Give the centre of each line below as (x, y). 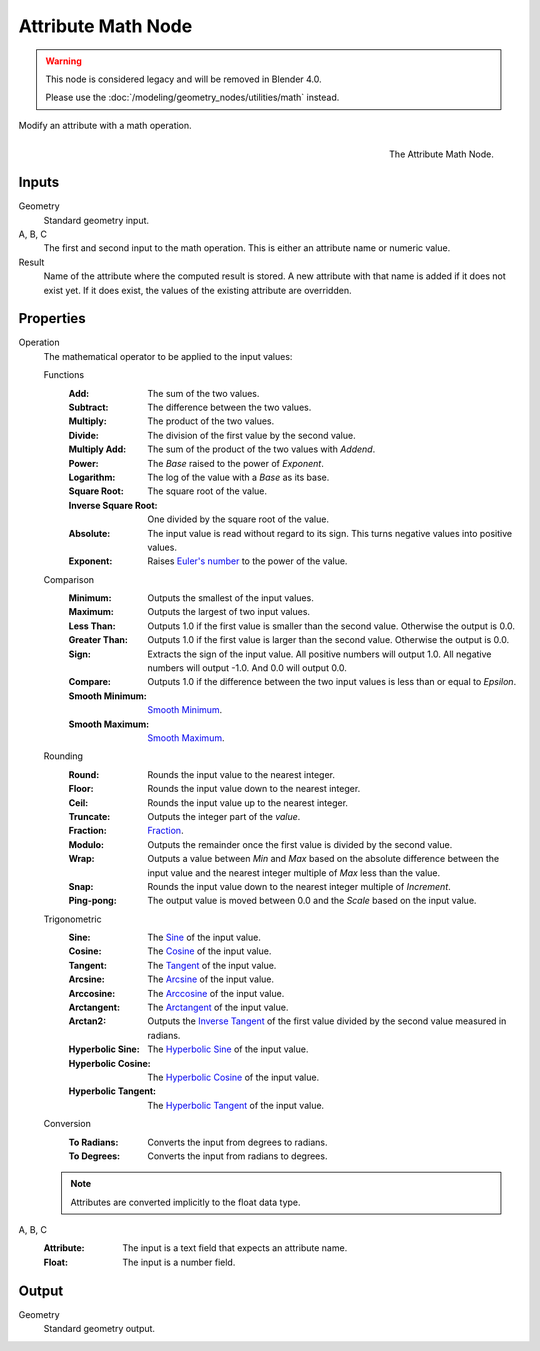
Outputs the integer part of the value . (224, 816)
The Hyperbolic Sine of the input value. (228, 1049)
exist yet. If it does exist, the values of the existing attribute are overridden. (197, 290)
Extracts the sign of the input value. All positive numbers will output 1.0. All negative (319, 654)
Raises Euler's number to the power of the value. (247, 561)
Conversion (67, 1124)
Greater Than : (98, 640)
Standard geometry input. (96, 220)
